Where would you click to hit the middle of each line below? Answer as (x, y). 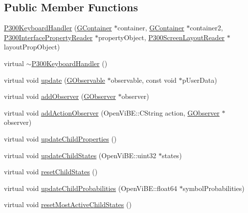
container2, (206, 28)
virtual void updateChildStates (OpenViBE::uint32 (80, 155)
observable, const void (144, 80)
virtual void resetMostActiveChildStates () (68, 204)
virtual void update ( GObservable (55, 80)
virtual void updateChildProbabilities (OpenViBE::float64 (90, 188)
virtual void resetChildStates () (51, 172)
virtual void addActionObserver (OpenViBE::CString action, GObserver (112, 112)
